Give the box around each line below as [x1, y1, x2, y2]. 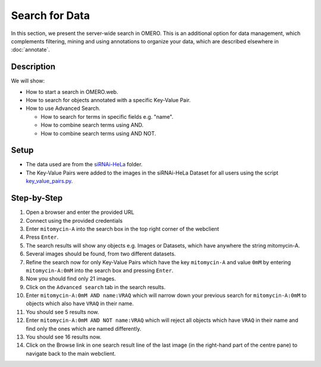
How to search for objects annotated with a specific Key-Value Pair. [26, 97, 191, 104]
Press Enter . [26, 233, 59, 241]
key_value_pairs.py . [26, 178, 73, 185]
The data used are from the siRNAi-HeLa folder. [26, 161, 143, 168]
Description [11, 62, 56, 72]
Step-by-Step [11, 193, 63, 203]
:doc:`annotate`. [11, 46, 51, 53]
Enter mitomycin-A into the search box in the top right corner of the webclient [26, 225, 219, 232]
